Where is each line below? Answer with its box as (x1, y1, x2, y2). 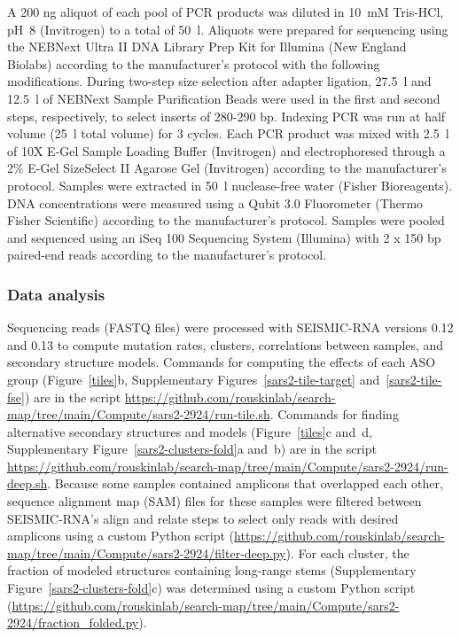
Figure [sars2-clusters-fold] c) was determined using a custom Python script (7, 579, 416, 597)
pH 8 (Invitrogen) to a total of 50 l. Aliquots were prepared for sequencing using (7, 19, 448, 38)
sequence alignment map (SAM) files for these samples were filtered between (7, 492, 422, 510)
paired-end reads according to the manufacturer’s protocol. (7, 245, 327, 264)
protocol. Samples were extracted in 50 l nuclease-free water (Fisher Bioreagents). (7, 175, 453, 194)
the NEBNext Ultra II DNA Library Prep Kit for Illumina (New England (7, 37, 407, 56)
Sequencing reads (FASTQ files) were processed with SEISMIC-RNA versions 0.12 (7, 318, 454, 337)
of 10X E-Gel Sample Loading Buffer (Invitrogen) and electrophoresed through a (7, 141, 446, 159)
